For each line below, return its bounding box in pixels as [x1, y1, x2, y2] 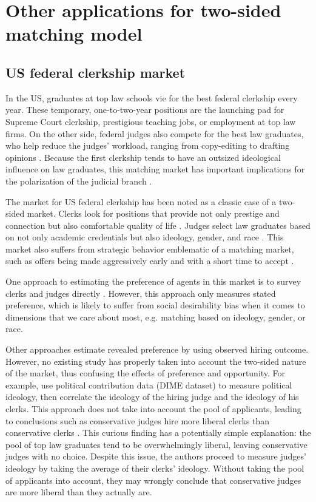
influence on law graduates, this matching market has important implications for [5, 163, 305, 175]
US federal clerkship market [5, 63, 186, 81]
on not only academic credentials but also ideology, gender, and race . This [5, 231, 284, 243]
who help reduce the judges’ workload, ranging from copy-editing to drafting [5, 139, 290, 152]
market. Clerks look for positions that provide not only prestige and [27, 207, 280, 220]
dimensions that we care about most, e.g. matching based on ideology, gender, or [5, 310, 306, 323]
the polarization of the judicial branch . [5, 174, 152, 187]
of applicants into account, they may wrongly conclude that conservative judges [5, 473, 301, 486]
